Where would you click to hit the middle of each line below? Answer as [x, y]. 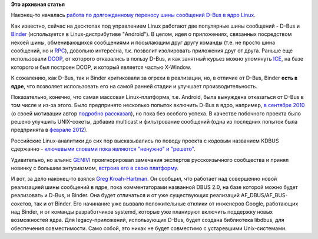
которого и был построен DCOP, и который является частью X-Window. [101, 67]
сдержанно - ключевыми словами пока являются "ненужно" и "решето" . [103, 149]
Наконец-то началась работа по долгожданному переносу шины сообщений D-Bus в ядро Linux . [133, 15]
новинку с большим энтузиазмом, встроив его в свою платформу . [95, 168]
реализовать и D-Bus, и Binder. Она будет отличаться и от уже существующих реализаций [125, 195]
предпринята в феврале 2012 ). [49, 130]
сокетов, [22, 204]
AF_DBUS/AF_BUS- [264, 195]
